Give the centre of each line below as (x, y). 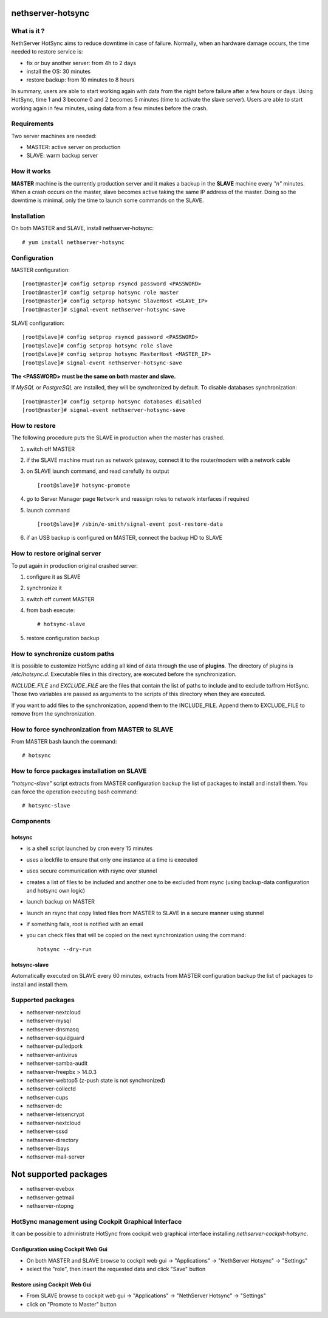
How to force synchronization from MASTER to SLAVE (92, 729)
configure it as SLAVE (54, 577)
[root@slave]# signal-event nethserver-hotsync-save (102, 363)
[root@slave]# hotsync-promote (84, 485)
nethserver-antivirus (52, 1055)
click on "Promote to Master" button (71, 1304)
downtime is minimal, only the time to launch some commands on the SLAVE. (108, 200)
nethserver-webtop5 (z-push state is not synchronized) (96, 1080)
